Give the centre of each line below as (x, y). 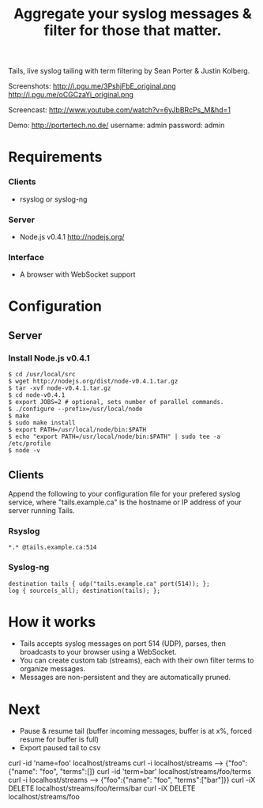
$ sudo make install (42, 423)
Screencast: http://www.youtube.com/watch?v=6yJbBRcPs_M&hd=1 (120, 110)
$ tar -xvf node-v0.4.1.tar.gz (60, 388)
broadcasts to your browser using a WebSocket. (98, 652)
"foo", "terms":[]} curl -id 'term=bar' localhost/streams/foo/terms (145, 772)
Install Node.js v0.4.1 (49, 358)
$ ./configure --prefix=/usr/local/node (76, 409)
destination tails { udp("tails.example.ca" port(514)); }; (109, 583)
